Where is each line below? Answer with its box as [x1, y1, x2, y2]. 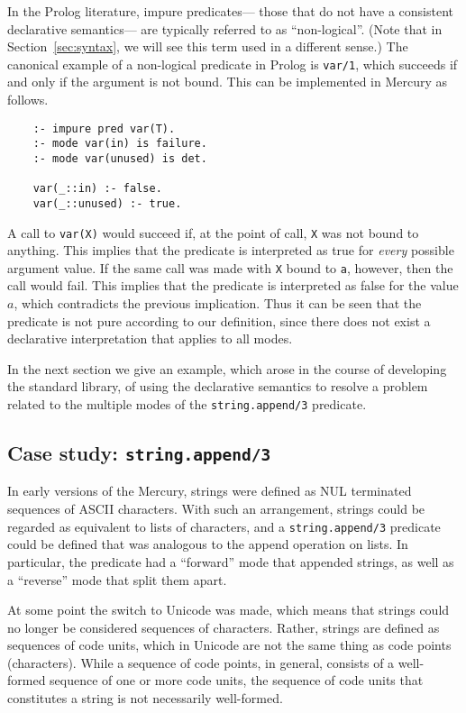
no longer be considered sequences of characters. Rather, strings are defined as [7, 617, 440, 636]
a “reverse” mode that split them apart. [7, 570, 227, 589]
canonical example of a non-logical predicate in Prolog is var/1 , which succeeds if [7, 54, 458, 73]
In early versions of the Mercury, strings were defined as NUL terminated [7, 481, 412, 500]
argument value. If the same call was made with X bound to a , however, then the [7, 258, 453, 277]
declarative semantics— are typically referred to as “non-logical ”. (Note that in [7, 19, 443, 38]
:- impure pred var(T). [32, 122, 176, 135]
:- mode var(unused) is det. [32, 151, 207, 165]
